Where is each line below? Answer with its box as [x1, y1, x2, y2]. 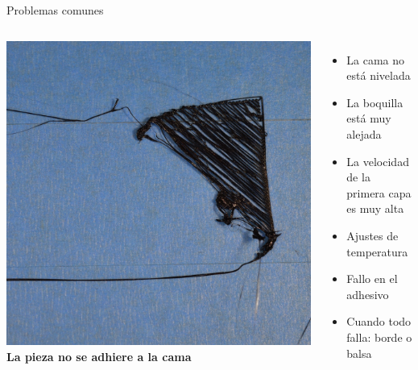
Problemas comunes [6, 2, 104, 18]
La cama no [346, 51, 405, 68]
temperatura [346, 243, 408, 260]
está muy [346, 110, 391, 127]
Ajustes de [346, 227, 399, 243]
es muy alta [346, 200, 404, 217]
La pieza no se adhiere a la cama [6, 347, 192, 364]
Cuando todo [346, 313, 412, 330]
